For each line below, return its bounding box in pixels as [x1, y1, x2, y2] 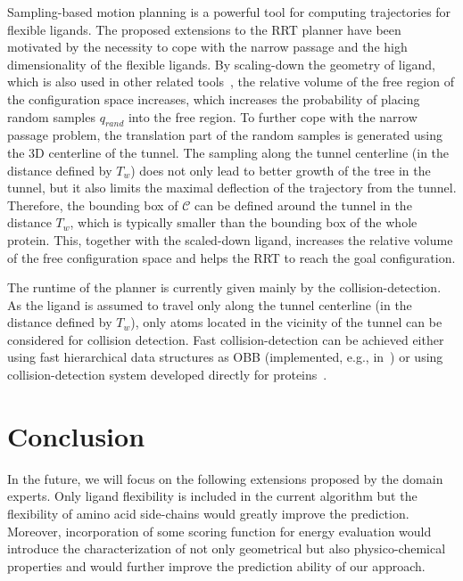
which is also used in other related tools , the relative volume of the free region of [7, 72, 454, 91]
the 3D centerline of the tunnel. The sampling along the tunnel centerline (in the [7, 143, 450, 161]
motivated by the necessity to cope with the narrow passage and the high [7, 37, 408, 56]
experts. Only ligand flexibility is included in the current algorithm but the [7, 487, 418, 505]
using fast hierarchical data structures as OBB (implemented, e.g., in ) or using [7, 348, 443, 366]
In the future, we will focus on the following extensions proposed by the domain [7, 469, 443, 487]
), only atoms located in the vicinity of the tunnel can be [130, 313, 442, 331]
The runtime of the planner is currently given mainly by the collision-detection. [7, 278, 442, 297]
